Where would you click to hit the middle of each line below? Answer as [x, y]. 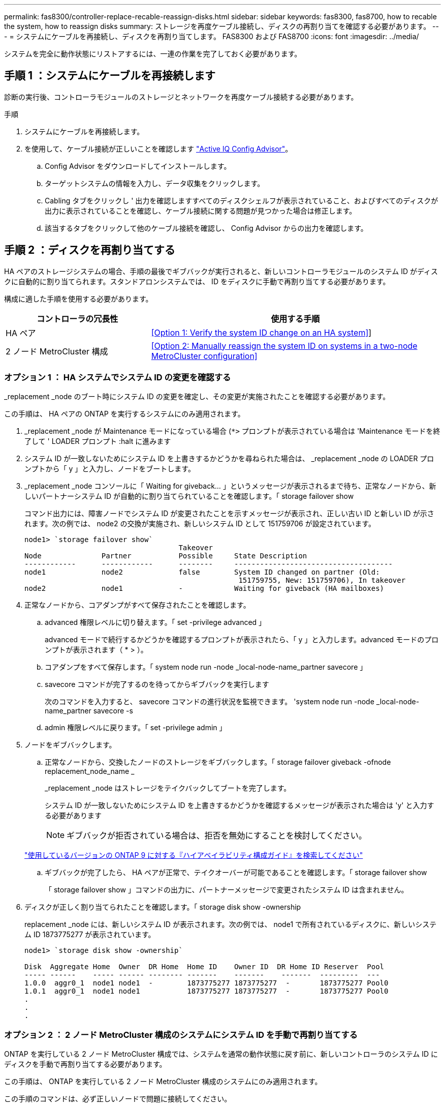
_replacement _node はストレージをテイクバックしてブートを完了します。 [168, 788]
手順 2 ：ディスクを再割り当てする [90, 250]
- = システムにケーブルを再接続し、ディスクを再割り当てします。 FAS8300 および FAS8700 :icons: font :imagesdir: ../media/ [212, 36]
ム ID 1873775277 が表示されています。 [90, 935]
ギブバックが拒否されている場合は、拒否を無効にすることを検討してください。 [217, 836]
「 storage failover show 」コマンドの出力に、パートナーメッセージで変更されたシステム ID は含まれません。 [227, 890]
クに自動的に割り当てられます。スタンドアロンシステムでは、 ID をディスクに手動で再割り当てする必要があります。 [197, 281]
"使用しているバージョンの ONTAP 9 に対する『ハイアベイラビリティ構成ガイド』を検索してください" [194, 855]
